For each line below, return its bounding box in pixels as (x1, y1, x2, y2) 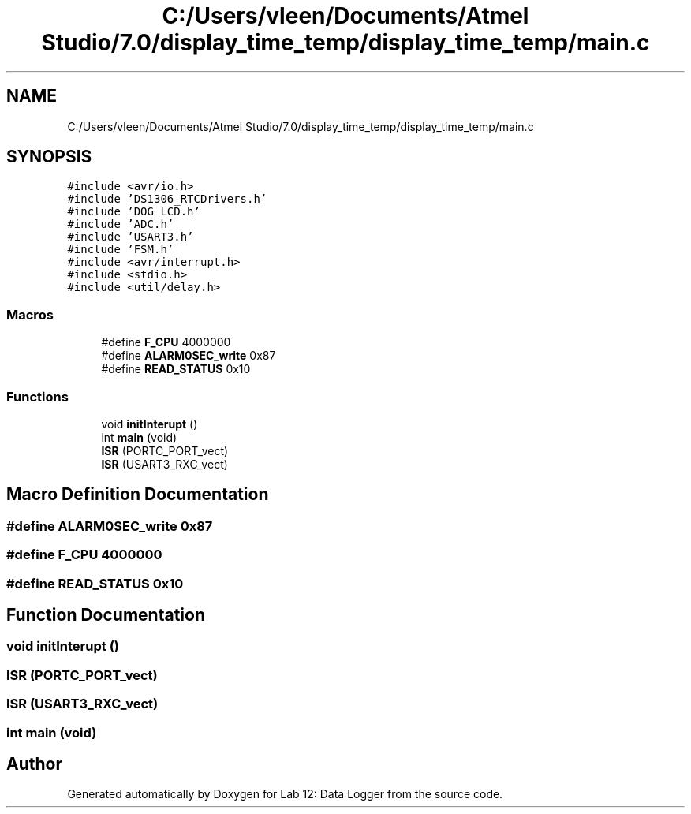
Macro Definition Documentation (6, 484, 269, 505)
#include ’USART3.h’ (67, 230, 194, 244)
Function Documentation (6, 604, 205, 625)
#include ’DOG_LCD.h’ (67, 205, 200, 218)
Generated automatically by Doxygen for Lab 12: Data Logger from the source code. (67, 787, 503, 801)
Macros (6, 306, 54, 323)
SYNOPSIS (6, 147, 92, 167)
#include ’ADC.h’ (67, 218, 174, 231)
